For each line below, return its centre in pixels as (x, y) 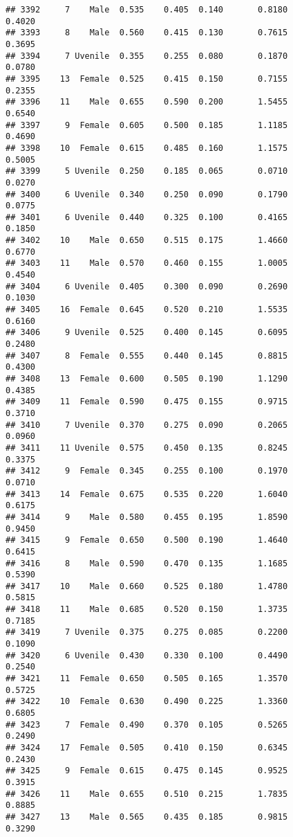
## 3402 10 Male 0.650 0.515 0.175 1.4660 (147, 241)
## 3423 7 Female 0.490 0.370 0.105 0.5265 (147, 724)
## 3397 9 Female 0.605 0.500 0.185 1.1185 (147, 125)
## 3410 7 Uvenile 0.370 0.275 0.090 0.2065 (147, 425)
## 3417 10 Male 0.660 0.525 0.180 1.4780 (147, 586)
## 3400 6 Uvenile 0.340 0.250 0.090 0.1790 (147, 194)
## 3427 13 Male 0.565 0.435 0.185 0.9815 (147, 817)
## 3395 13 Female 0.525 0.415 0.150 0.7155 (147, 79)
